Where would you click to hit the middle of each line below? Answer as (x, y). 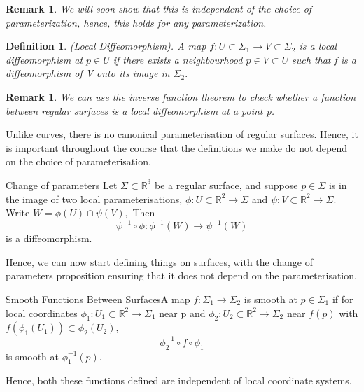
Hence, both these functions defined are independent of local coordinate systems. (179, 380)
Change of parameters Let (62, 184)
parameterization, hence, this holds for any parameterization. (136, 22)
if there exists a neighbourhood (178, 59)
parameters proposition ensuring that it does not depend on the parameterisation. (181, 275)
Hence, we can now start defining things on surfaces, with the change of (160, 261)
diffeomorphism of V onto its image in (88, 73)
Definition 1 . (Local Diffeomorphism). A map (106, 46)
